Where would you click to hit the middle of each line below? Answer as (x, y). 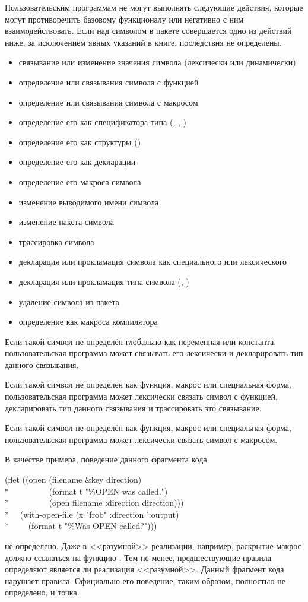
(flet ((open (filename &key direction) (73, 479)
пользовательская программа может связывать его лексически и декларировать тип (154, 353)
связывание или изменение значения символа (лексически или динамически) (157, 62)
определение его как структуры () (80, 142)
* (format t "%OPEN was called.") (86, 491)
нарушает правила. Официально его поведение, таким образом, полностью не (145, 580)
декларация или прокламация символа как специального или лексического (153, 262)
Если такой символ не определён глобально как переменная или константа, (141, 341)
